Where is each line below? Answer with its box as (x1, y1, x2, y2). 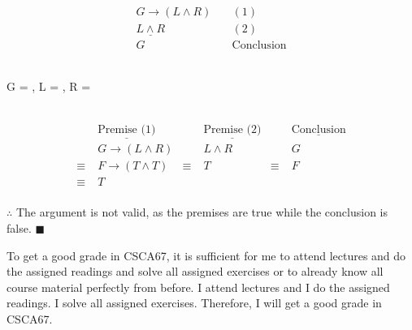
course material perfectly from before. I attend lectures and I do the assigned (7, 278, 390, 295)
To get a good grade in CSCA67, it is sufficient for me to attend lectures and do (7, 246, 406, 264)
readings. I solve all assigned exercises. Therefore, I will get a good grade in (7, 294, 382, 311)
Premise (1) (98, 124, 156, 136)
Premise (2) (203, 124, 262, 136)
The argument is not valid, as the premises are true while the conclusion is (15, 204, 388, 221)
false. (7, 220, 32, 237)
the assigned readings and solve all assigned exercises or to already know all (7, 263, 384, 280)
